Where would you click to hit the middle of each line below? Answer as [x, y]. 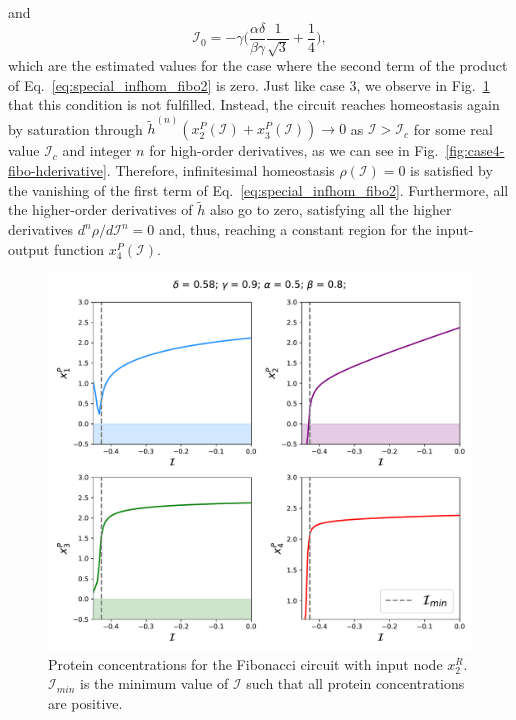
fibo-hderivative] [57, 170]
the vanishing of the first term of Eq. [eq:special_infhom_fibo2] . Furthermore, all [258, 189]
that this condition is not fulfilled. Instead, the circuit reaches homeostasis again [254, 104]
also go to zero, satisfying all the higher [330, 209]
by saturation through [75, 128]
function [79, 248]
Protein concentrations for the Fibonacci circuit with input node [245, 663]
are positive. [85, 702]
